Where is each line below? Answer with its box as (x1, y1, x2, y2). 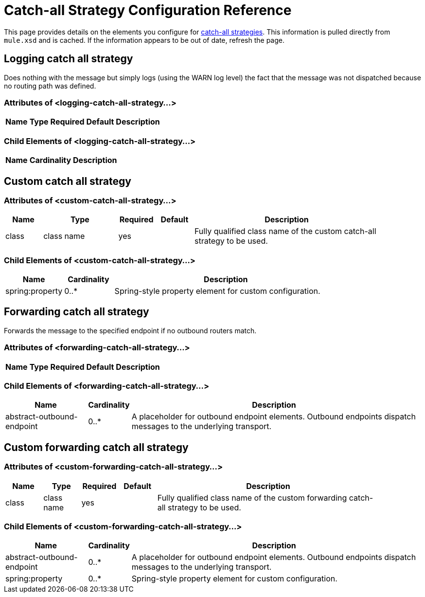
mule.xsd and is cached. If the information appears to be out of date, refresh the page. (4, 36, 284, 44)
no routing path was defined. (4, 81, 96, 90)
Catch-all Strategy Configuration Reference (4, 2, 292, 18)
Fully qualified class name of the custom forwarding (157, 492, 347, 503)
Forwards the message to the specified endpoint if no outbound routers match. (4, 326, 257, 335)
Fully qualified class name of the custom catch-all (194, 226, 376, 236)
